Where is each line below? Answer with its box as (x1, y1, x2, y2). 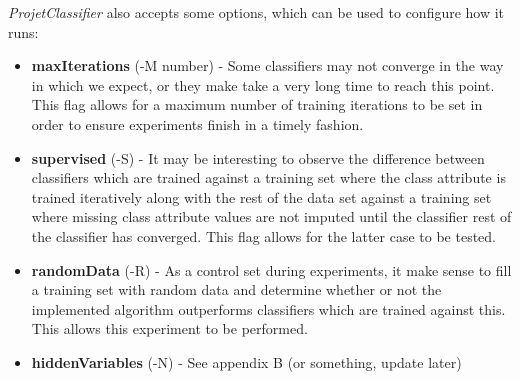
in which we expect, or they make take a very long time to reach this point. (31, 74, 495, 95)
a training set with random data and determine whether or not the (31, 279, 442, 300)
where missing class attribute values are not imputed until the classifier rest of (31, 206, 512, 227)
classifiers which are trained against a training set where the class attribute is (31, 167, 506, 188)
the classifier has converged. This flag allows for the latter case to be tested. (31, 225, 496, 246)
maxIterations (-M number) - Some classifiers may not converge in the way (31, 55, 504, 76)
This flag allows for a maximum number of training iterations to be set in (31, 94, 483, 115)
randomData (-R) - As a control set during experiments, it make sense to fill (31, 259, 512, 280)
